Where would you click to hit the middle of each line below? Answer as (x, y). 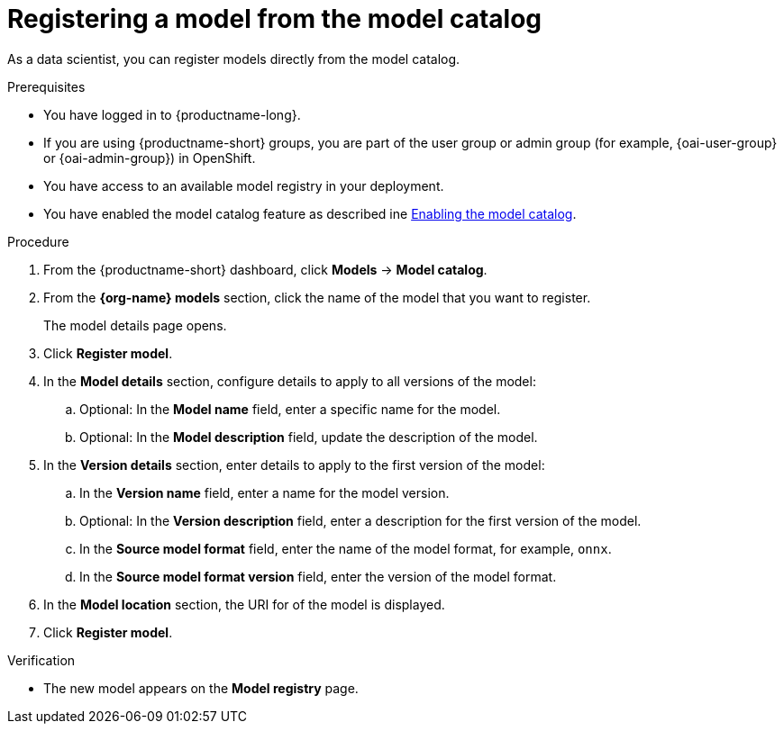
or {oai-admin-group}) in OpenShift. (150, 158)
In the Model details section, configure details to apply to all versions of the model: (290, 381)
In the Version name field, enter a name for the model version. (264, 492)
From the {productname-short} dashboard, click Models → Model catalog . (265, 269)
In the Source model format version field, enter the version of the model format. (318, 576)
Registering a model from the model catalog (275, 19)
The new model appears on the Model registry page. (201, 688)
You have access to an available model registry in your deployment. (244, 185)
